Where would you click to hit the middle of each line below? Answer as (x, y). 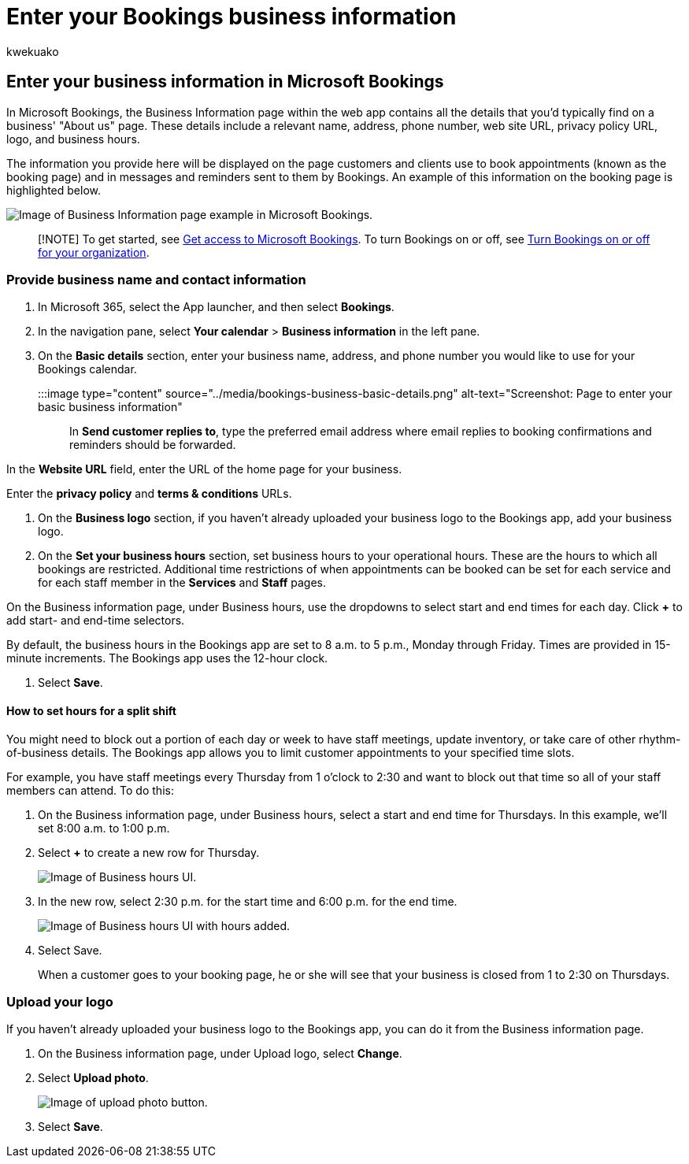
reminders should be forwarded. (153, 445)
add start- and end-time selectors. (96, 621)
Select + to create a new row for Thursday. (149, 852)
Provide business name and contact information (156, 279)
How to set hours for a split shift (91, 710)
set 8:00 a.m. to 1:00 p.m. (104, 828)
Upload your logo (60, 1001)
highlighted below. (54, 190)
